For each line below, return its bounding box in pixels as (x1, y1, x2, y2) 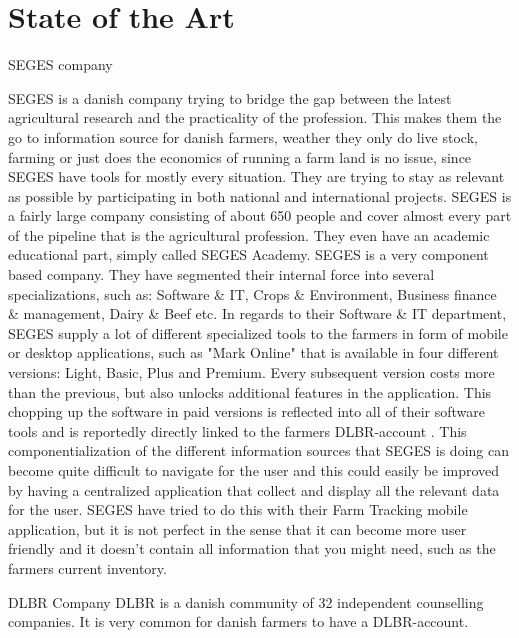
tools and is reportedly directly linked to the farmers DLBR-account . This (8, 420, 467, 441)
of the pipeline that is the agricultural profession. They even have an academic (8, 224, 490, 245)
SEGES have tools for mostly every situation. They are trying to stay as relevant (8, 166, 505, 187)
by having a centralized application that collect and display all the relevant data (8, 479, 500, 500)
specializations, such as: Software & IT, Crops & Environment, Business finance (8, 283, 497, 304)
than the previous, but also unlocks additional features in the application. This (8, 381, 492, 402)
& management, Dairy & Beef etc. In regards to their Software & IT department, (8, 303, 507, 324)
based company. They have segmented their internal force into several (8, 264, 435, 285)
